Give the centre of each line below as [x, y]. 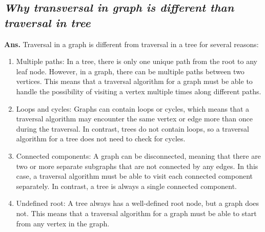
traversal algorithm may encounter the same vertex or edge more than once [134, 119]
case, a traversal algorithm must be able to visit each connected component [134, 176]
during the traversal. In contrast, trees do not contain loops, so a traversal [132, 128]
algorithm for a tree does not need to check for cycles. [101, 139]
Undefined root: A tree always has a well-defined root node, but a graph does [138, 203]
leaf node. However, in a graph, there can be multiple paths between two [130, 71]
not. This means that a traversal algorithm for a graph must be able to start [136, 213]
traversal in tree [47, 22]
